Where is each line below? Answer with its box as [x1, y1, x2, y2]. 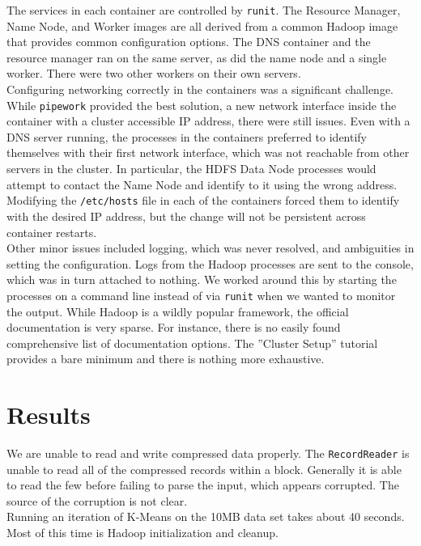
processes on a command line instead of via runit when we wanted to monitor [6, 286, 396, 303]
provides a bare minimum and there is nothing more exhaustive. [6, 350, 325, 367]
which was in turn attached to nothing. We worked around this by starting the [6, 271, 397, 288]
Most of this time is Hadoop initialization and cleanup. [6, 524, 279, 541]
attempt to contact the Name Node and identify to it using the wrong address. [6, 176, 398, 193]
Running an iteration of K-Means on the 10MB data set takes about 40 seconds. [6, 508, 405, 525]
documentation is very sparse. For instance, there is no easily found [6, 319, 341, 336]
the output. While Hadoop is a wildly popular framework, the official [6, 303, 349, 320]
